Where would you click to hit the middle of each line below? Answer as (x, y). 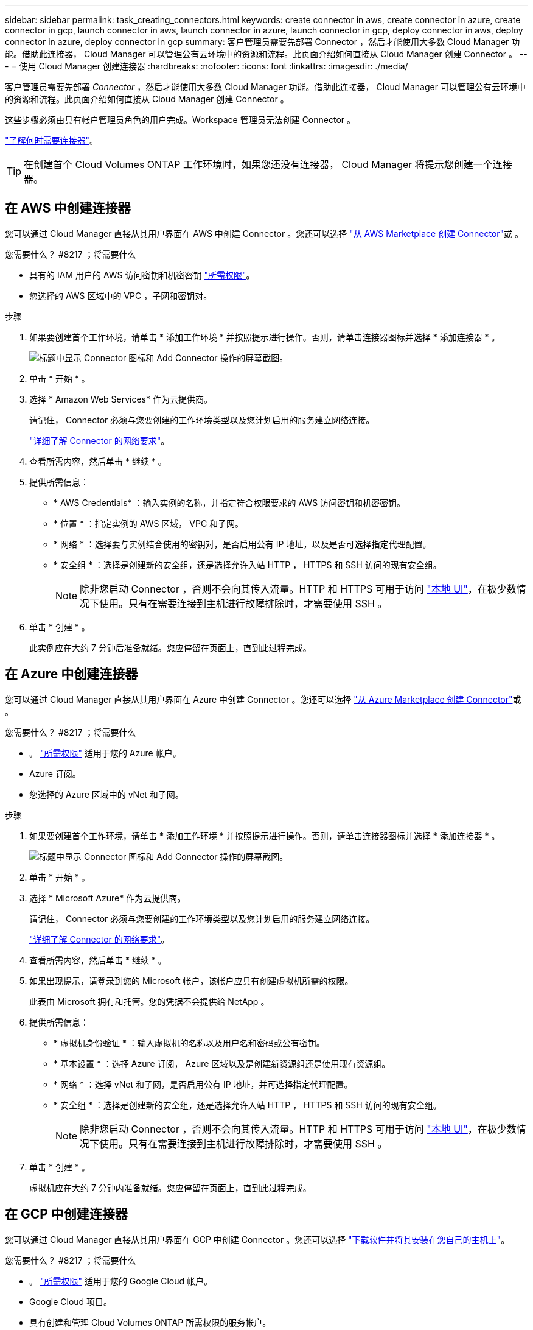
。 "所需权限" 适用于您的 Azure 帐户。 (105, 753)
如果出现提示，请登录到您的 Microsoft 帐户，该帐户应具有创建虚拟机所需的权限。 (191, 980)
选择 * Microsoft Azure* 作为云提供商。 (108, 898)
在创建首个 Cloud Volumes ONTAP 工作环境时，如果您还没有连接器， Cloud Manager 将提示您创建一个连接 (268, 164)
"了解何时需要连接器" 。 (52, 140)
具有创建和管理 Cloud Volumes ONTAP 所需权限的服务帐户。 (150, 1322)
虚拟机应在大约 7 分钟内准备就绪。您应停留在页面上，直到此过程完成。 (170, 1187)
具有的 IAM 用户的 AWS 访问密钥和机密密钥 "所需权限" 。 (142, 275)
